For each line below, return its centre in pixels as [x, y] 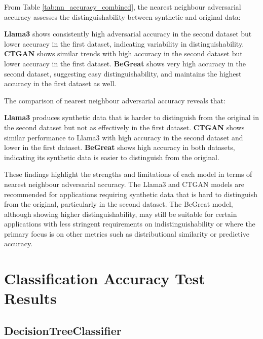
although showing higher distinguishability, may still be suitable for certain [121, 214]
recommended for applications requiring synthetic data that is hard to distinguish [131, 194]
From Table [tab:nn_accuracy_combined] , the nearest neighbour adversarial [123, 7]
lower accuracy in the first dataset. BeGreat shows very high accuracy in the [125, 63]
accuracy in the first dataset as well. [60, 83]
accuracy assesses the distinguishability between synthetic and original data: [122, 16]
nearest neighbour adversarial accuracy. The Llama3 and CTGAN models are [124, 184]
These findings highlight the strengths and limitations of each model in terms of [128, 174]
